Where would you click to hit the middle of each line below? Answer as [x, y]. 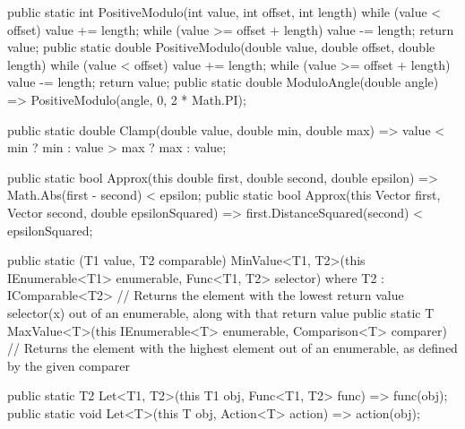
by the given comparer [69, 365]
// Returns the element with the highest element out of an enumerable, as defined [232, 348]
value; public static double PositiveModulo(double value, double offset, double [221, 47]
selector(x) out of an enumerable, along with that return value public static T [221, 312]
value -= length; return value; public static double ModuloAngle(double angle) [223, 82]
